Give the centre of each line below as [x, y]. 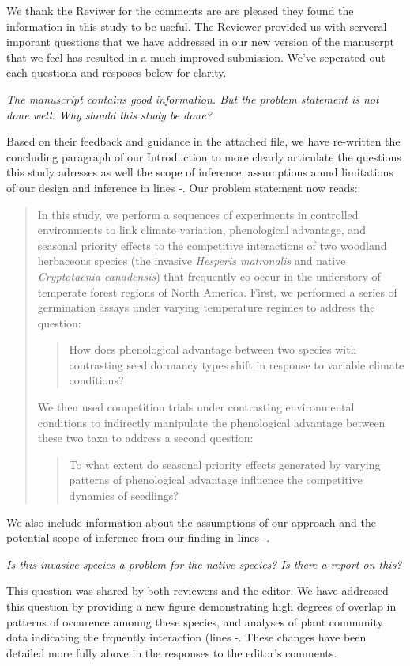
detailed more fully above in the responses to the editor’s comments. [172, 652]
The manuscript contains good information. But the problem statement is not [193, 98]
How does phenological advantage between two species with [213, 349]
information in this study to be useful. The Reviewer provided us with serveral [197, 26]
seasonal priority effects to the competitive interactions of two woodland [212, 245]
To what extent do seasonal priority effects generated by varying [225, 464]
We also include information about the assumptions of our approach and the [191, 522]
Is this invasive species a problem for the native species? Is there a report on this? [204, 564]
